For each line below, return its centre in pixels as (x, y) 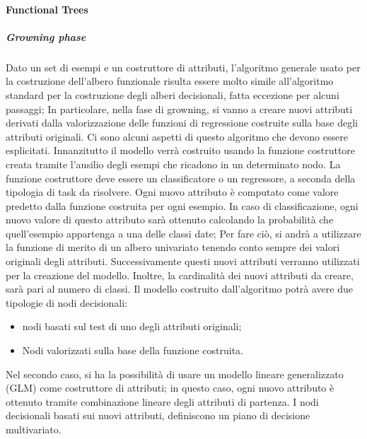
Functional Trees (47, 9)
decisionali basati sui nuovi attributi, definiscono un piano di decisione (158, 415)
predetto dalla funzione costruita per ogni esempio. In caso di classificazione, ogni (182, 205)
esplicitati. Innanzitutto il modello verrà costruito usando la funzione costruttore (181, 150)
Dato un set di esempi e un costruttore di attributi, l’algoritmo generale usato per (183, 67)
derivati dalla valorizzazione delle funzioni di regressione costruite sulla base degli (182, 123)
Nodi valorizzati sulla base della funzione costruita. (133, 350)
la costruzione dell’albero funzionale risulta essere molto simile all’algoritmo (170, 81)
